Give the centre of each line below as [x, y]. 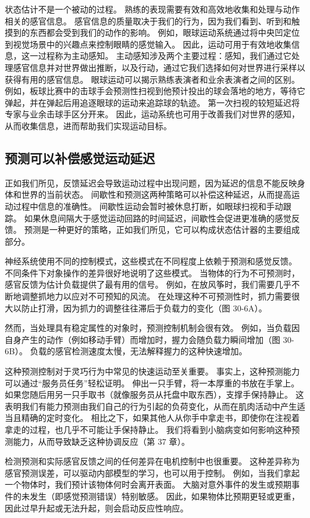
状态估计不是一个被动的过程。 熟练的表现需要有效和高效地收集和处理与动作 [152, 9]
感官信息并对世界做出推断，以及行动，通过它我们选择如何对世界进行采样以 [159, 67]
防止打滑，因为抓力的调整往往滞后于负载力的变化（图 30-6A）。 [144, 308]
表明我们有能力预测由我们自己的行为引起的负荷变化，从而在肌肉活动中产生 [151, 406]
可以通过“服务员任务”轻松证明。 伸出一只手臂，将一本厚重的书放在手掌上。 [152, 383]
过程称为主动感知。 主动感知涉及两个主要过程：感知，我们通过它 [165, 56]
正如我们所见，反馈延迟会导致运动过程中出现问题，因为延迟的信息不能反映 [151, 182]
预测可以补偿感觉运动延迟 [80, 157]
